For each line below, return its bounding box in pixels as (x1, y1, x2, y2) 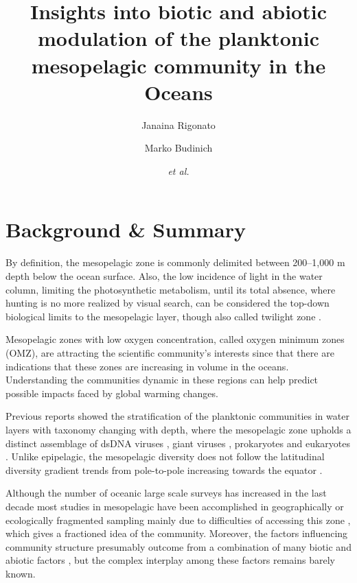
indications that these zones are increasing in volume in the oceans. (5, 359, 289, 373)
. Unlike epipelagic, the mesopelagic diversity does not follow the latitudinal (5, 449, 325, 464)
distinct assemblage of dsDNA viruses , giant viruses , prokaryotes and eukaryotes (5, 436, 351, 450)
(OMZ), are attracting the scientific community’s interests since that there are (5, 345, 334, 359)
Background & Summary (5, 215, 246, 243)
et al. (168, 163, 189, 178)
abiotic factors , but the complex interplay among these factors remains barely (5, 553, 336, 567)
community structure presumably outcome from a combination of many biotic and (5, 539, 352, 554)
